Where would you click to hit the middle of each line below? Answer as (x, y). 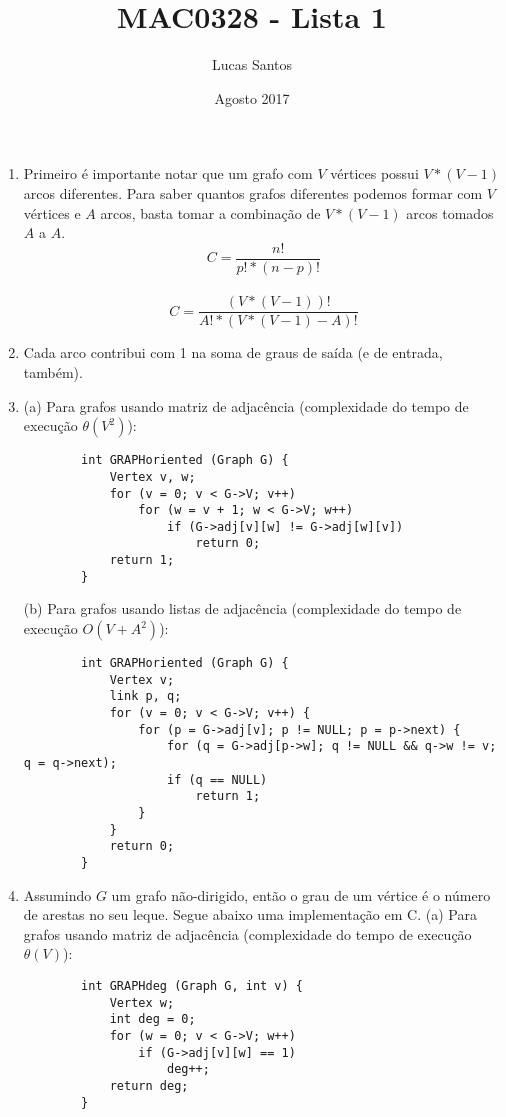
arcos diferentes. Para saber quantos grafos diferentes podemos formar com (253, 192)
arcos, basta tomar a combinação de (210, 212)
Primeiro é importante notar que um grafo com (168, 173)
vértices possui (374, 173)
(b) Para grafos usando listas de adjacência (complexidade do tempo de (242, 608)
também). (53, 372)
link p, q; (145, 696)
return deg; (149, 1085)
